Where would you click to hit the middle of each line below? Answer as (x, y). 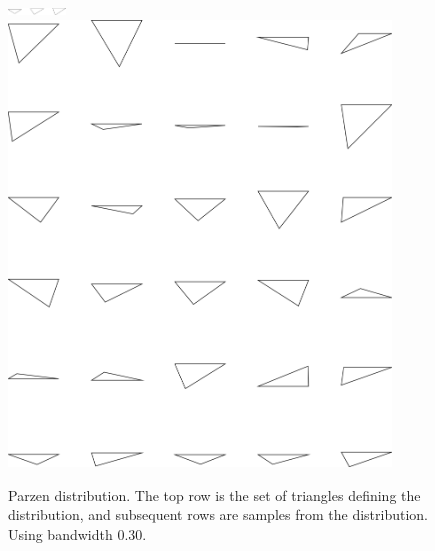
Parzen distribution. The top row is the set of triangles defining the (214, 494)
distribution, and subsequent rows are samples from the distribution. (218, 514)
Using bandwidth (60, 533)
